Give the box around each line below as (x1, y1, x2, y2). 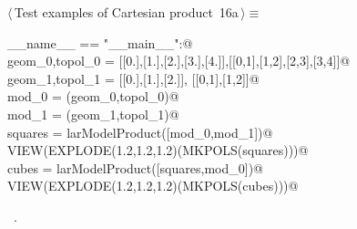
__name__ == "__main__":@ (7, 33, 193, 52)
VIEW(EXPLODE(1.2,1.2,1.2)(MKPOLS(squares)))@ (7, 141, 309, 160)
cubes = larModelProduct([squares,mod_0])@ (7, 158, 263, 177)
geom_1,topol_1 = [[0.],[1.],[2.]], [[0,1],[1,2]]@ (7, 68, 260, 88)
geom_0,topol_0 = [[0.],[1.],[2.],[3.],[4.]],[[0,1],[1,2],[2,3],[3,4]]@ (7, 51, 351, 70)
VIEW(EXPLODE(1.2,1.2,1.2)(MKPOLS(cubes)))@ (7, 176, 299, 195)
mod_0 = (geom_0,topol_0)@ (7, 87, 179, 106)
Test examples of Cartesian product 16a (14, 3, 239, 21)
